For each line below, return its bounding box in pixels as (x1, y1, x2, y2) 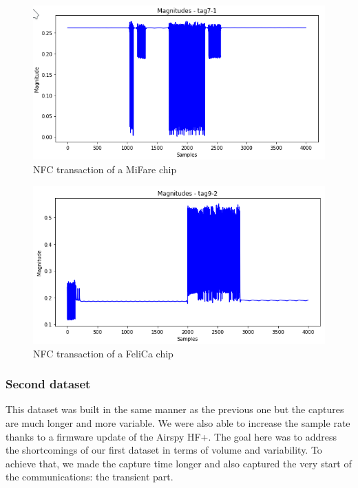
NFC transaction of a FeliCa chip (33, 346, 173, 360)
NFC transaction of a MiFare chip (33, 162, 177, 176)
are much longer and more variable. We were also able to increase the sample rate (6, 416, 350, 430)
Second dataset (6, 375, 91, 392)
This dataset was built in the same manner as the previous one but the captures (6, 402, 344, 417)
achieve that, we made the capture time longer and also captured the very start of (6, 456, 352, 470)
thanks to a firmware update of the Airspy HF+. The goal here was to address (6, 429, 337, 443)
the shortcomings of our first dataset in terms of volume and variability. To (6, 443, 322, 457)
